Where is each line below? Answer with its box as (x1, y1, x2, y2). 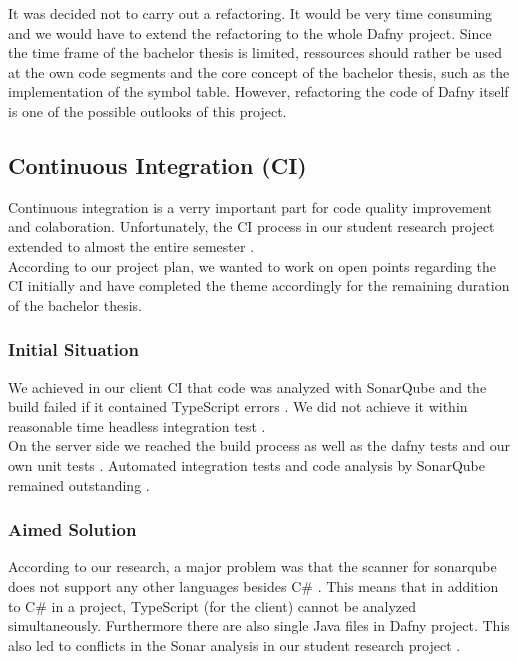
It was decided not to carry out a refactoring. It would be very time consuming (8, 3, 493, 23)
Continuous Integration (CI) (8, 149, 307, 180)
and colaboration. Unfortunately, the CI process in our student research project (8, 216, 495, 237)
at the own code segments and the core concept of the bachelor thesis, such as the (8, 61, 510, 82)
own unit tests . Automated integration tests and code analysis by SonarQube (8, 454, 485, 475)
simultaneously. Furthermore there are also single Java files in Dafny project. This (8, 615, 510, 636)
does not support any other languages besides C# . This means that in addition (8, 575, 499, 596)
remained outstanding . (8, 474, 150, 495)
